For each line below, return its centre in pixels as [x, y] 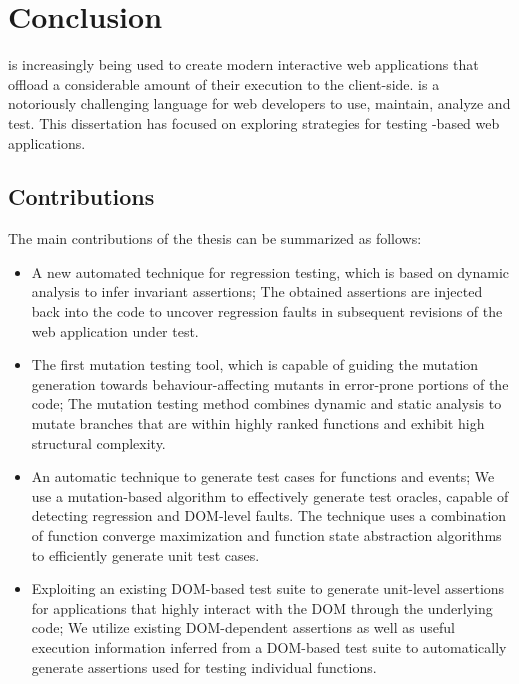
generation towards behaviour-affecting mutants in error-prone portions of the [270, 383]
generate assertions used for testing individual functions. [204, 666]
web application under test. [115, 330]
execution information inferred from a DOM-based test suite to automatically [269, 646]
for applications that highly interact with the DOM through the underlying [262, 607]
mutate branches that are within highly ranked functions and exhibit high [258, 423]
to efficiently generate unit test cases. [145, 554]
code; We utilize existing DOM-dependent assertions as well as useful [243, 627]
